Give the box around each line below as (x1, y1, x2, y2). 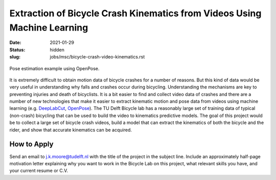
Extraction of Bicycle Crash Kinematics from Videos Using (9, 8, 262, 19)
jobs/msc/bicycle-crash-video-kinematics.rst (50, 54, 145, 60)
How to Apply (9, 140, 54, 148)
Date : (9, 40, 21, 46)
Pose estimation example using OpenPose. (9, 65, 100, 71)
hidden (50, 46, 65, 53)
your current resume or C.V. (9, 168, 68, 174)
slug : (9, 54, 20, 60)
